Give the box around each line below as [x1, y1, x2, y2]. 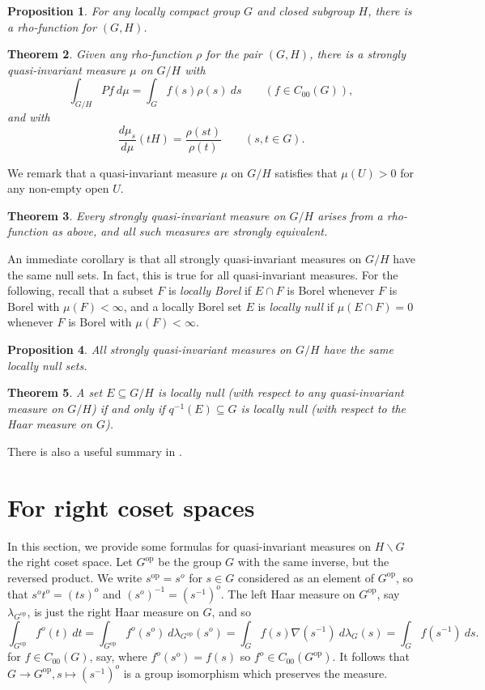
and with [7, 109, 50, 126]
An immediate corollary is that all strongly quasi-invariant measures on [7, 249, 362, 266]
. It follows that [332, 648, 410, 665]
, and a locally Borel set [123, 297, 242, 314]
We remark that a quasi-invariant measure [7, 164, 217, 181]
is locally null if [257, 297, 334, 314]
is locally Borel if [168, 282, 252, 299]
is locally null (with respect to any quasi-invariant [157, 384, 404, 401]
